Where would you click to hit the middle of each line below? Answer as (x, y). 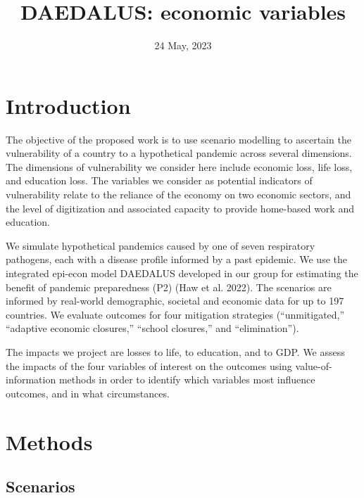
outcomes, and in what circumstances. (88, 393)
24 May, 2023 (183, 45)
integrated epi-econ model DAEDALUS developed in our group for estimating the (182, 273)
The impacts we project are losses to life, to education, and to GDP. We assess (175, 351)
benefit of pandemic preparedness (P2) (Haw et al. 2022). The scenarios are (169, 287)
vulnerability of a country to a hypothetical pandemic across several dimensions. (179, 153)
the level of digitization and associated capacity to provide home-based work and (180, 208)
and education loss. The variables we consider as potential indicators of (159, 180)
